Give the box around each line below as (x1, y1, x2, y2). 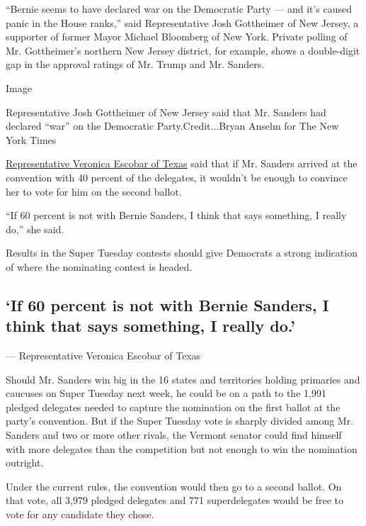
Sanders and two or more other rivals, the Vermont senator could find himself (6, 427, 342, 442)
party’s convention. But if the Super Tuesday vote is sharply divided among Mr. (6, 413, 354, 428)
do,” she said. (6, 221, 64, 236)
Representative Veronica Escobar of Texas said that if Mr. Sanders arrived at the (6, 156, 358, 171)
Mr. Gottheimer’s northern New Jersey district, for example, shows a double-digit (6, 43, 360, 57)
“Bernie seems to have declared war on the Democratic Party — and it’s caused (6, 1, 353, 16)
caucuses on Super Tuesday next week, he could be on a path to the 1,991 (6, 386, 326, 401)
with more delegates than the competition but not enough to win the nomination (6, 441, 358, 456)
